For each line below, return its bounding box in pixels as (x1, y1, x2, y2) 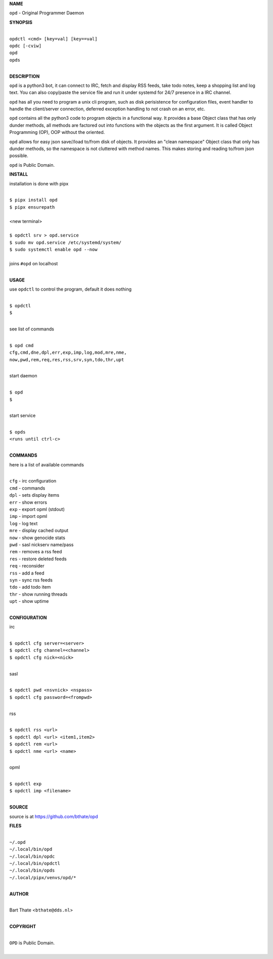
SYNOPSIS (9, 19, 33, 25)
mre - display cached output (9, 528, 69, 534)
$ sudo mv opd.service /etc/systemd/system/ (9, 239, 122, 245)
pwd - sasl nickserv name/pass (9, 541, 74, 548)
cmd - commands (9, 485, 45, 491)
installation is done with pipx (9, 180, 69, 186)
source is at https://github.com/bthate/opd (9, 813, 98, 820)
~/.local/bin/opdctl (9, 860, 61, 866)
